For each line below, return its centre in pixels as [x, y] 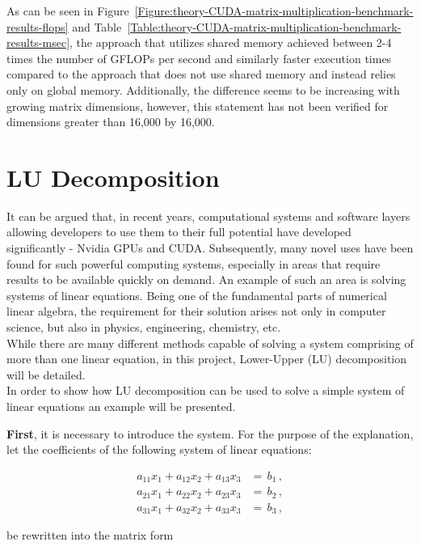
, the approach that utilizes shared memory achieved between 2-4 [231, 42]
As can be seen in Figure [68, 11]
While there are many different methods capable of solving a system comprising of [210, 343]
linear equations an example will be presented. [121, 406]
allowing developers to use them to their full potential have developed [179, 232]
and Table [97, 26]
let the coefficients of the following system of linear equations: [159, 449]
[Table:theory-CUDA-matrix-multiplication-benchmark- [264, 26]
